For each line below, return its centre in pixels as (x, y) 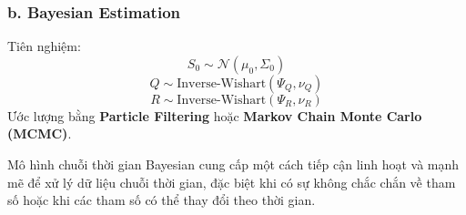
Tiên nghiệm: (44, 46)
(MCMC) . (40, 133)
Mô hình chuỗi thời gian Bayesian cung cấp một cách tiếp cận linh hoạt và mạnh (233, 164)
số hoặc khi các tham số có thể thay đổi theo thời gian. (162, 200)
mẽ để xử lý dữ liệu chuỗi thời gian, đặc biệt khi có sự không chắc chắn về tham (232, 182)
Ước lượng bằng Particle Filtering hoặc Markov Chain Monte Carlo (215, 115)
